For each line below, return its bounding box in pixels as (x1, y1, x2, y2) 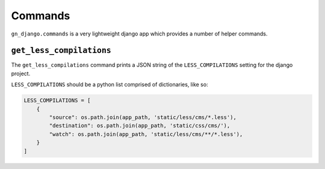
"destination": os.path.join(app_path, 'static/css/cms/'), (49, 122, 231, 129)
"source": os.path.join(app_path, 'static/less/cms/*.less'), (49, 114, 237, 120)
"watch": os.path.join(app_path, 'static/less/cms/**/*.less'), (49, 131, 243, 138)
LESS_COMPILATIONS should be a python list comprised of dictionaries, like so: (11, 81, 208, 88)
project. (11, 70, 31, 77)
